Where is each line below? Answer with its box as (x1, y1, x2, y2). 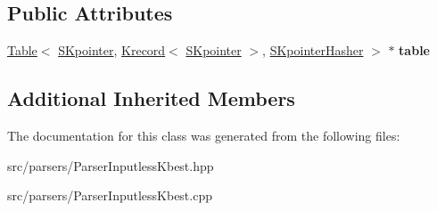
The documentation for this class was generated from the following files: (7, 126, 400, 144)
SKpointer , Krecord (58, 41, 166, 60)
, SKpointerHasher (262, 41, 364, 60)
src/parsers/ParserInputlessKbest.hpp (7, 156, 214, 174)
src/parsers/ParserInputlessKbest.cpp (7, 186, 212, 205)
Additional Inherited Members (7, 85, 295, 112)
